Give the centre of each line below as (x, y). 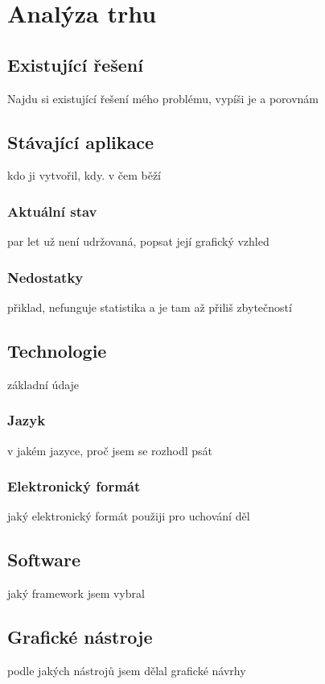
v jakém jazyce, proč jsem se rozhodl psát (110, 450)
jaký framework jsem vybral (76, 593)
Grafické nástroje (80, 637)
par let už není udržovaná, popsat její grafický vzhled (138, 241)
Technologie (57, 350)
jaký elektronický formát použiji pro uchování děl (129, 516)
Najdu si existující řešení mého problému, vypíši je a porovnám (163, 98)
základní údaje (43, 384)
